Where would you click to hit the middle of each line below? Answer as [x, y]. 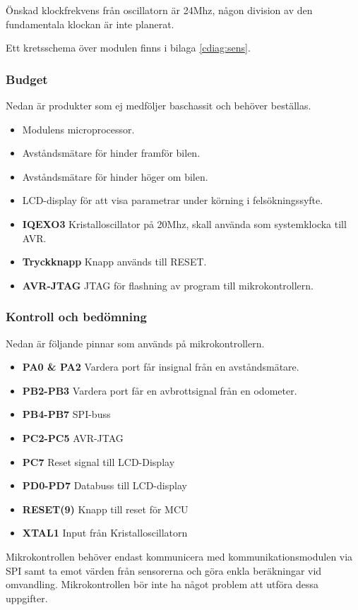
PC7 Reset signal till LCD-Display [99, 461]
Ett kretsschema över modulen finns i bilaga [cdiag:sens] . [128, 48]
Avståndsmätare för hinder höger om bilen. [115, 176]
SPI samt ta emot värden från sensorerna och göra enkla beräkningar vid [164, 570]
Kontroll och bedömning [76, 317]
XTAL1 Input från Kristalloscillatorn [105, 533]
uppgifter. [27, 598]
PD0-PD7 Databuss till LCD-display [105, 485]
